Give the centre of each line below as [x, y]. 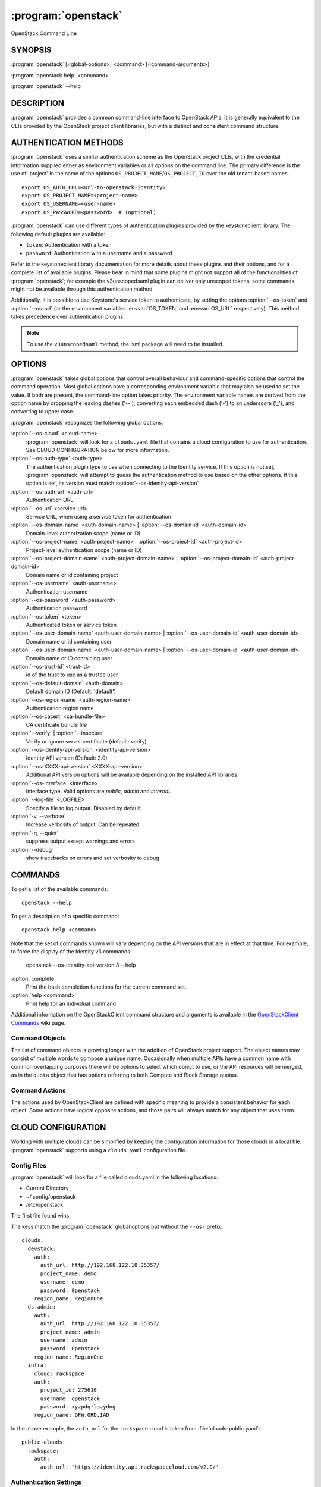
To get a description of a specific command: [65, 916]
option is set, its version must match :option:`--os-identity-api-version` [112, 483]
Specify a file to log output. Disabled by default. [84, 808]
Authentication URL [50, 500]
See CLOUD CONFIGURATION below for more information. [97, 450]
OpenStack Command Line [44, 33]
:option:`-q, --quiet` [35, 833]
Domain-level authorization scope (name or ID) [83, 533]
